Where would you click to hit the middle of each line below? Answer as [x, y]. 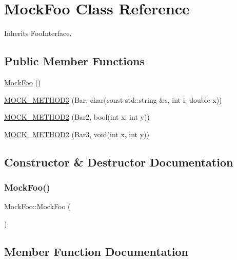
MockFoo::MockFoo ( [37, 206]
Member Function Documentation [96, 251]
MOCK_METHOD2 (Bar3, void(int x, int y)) [77, 134]
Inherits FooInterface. [38, 33]
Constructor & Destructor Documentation [119, 162]
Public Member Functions [74, 61]
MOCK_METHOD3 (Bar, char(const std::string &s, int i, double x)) [113, 99]
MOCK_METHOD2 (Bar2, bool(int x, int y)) [77, 117]
